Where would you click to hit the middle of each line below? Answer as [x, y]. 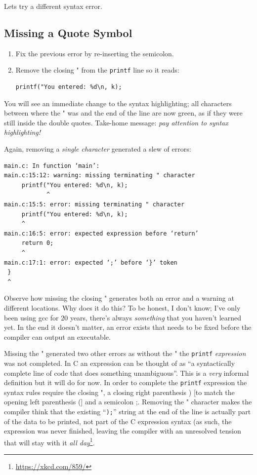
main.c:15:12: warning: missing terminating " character [100, 176]
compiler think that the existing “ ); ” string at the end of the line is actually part [128, 411]
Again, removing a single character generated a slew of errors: [98, 149]
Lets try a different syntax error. [53, 6]
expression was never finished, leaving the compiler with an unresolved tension [123, 431]
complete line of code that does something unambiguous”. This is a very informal [127, 373]
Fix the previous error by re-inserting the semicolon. [95, 53]
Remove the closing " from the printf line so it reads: [97, 70]
